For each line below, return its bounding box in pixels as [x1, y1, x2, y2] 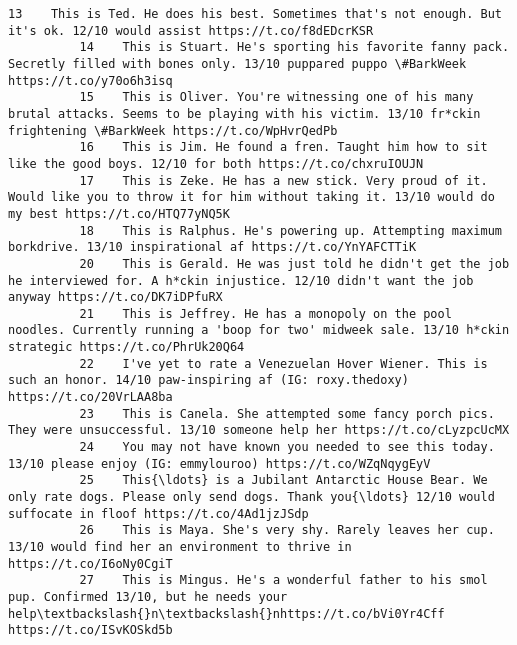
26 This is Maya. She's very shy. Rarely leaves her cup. [79, 523, 495, 538]
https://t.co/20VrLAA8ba [8, 390, 173, 405]
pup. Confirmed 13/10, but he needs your [8, 589, 288, 604]
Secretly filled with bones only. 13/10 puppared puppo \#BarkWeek [8, 56, 467, 71]
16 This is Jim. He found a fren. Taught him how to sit [79, 140, 488, 155]
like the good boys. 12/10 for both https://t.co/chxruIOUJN [8, 156, 424, 171]
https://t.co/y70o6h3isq [8, 73, 173, 88]
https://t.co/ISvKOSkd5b [8, 623, 173, 638]
